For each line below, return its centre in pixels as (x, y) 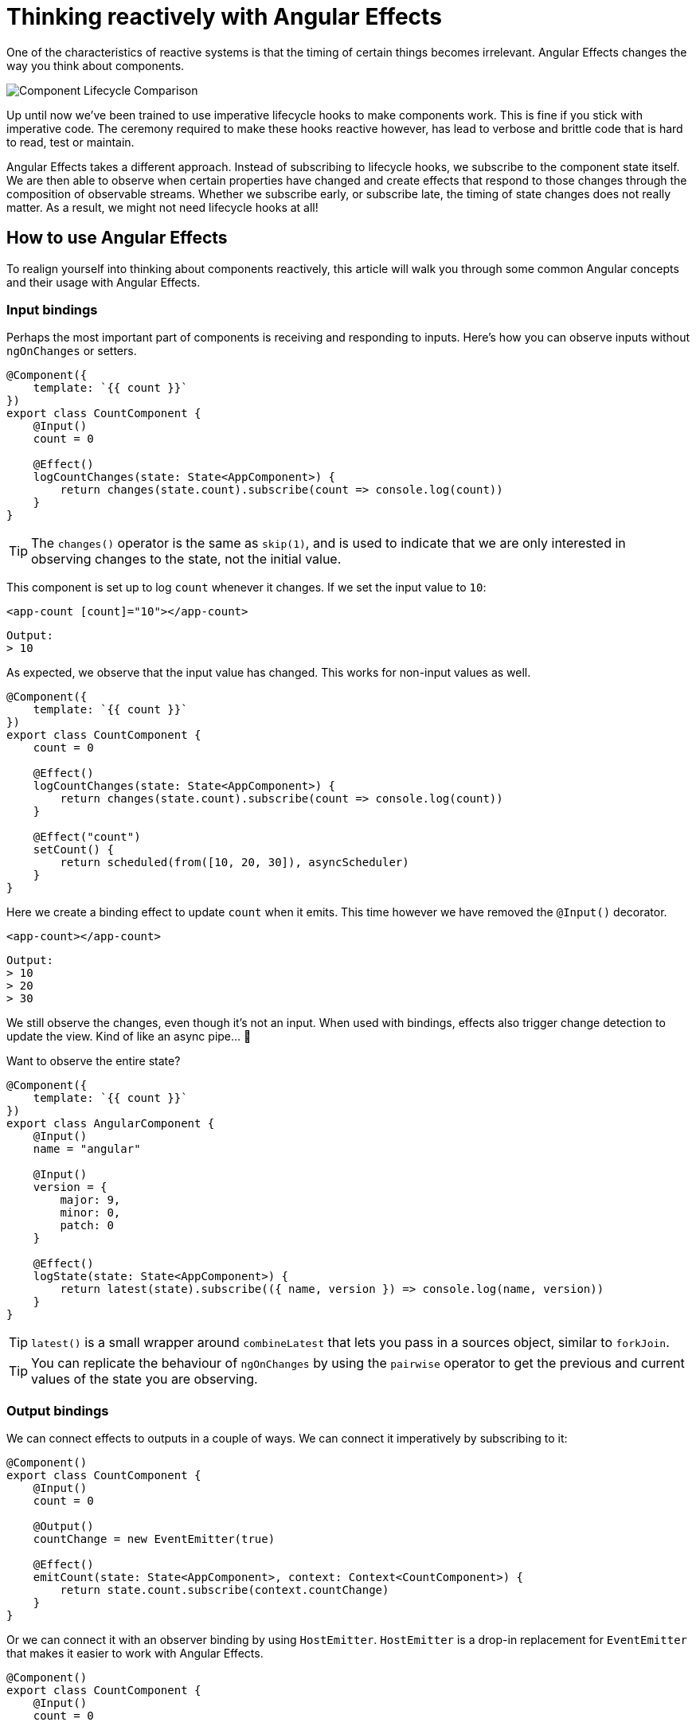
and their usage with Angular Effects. (104, 282)
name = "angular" (87, 1149)
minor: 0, (90, 1213)
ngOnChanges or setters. (72, 351)
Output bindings (58, 1410)
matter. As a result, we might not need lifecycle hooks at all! (162, 207)
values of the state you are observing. (145, 1379)
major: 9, (90, 1200)
